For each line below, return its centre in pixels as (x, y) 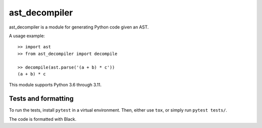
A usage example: (27, 36)
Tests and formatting (41, 99)
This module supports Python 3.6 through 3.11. (55, 85)
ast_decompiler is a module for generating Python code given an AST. (79, 27)
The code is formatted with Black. (43, 119)
